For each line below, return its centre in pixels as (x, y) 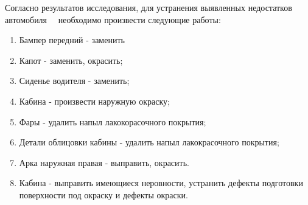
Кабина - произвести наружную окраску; (94, 101)
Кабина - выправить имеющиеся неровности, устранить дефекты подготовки (161, 183)
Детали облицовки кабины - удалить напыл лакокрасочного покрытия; (149, 142)
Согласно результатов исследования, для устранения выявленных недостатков (149, 7)
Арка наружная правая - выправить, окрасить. (104, 162)
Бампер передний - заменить (72, 40)
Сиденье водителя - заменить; (74, 81)
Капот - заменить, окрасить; (71, 60)
